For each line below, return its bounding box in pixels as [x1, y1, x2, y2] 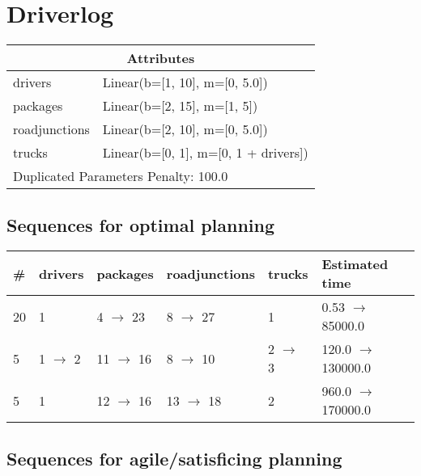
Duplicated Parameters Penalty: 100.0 [13, 166, 228, 186]
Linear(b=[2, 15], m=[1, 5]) [102, 96, 258, 116]
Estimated [321, 255, 389, 274]
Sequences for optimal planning [6, 212, 275, 237]
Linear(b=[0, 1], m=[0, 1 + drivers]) [102, 143, 308, 162]
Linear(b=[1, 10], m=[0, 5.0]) [102, 73, 268, 92]
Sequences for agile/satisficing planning [6, 445, 342, 470]
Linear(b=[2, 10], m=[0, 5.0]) [102, 120, 268, 139]
